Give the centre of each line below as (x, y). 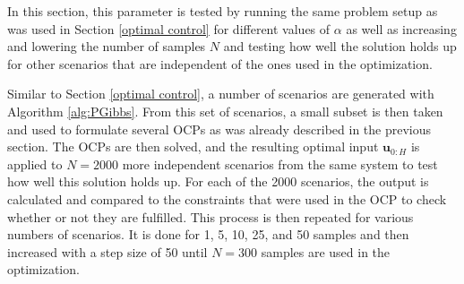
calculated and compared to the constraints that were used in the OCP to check (227, 198)
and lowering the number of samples (107, 46)
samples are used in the (326, 251)
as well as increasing (401, 28)
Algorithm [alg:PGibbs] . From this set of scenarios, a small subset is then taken (225, 111)
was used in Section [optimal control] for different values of (169, 28)
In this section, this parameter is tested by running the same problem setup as (223, 11)
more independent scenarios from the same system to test (280, 164)
